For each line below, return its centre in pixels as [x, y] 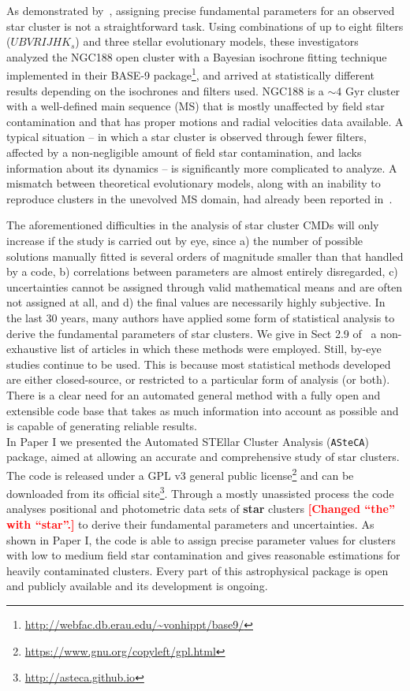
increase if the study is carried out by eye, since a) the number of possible [185, 240]
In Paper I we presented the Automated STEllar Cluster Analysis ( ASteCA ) [188, 441]
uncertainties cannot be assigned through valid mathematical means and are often [205, 286]
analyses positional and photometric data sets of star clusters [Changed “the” [201, 509]
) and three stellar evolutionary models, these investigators [217, 41]
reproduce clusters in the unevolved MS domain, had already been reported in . [199, 198]
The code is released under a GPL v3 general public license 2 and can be [180, 474]
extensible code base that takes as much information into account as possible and [203, 410]
